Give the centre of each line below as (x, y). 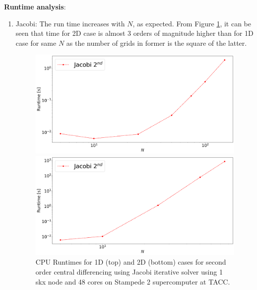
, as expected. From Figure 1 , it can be (192, 23)
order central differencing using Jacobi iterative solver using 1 (129, 272)
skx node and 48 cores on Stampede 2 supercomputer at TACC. (133, 281)
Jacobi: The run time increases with (70, 23)
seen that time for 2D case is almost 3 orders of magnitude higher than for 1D (134, 33)
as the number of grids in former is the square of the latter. (157, 43)
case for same (36, 43)
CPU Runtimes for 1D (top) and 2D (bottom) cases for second (131, 262)
